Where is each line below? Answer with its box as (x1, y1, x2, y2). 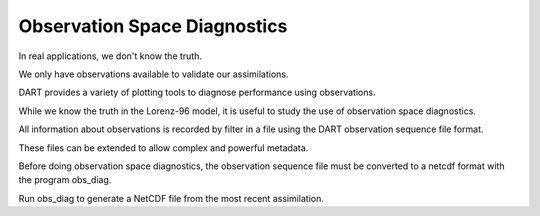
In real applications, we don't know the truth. (18, 50, 203, 62)
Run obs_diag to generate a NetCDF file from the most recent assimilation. (18, 192, 324, 204)
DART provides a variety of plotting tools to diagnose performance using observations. (18, 86, 376, 99)
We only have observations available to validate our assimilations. (18, 68, 289, 80)
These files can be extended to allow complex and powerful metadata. (18, 141, 309, 154)
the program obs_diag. (18, 174, 112, 186)
